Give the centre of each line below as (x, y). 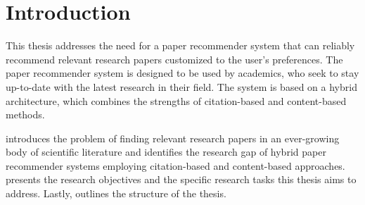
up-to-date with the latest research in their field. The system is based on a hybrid (181, 86)
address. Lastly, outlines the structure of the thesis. (116, 193)
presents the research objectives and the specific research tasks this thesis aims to (181, 179)
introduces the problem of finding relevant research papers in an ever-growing (173, 138)
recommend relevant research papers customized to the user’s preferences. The (174, 59)
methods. (25, 114)
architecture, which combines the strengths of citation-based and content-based (176, 100)
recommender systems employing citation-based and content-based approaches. (175, 165)
